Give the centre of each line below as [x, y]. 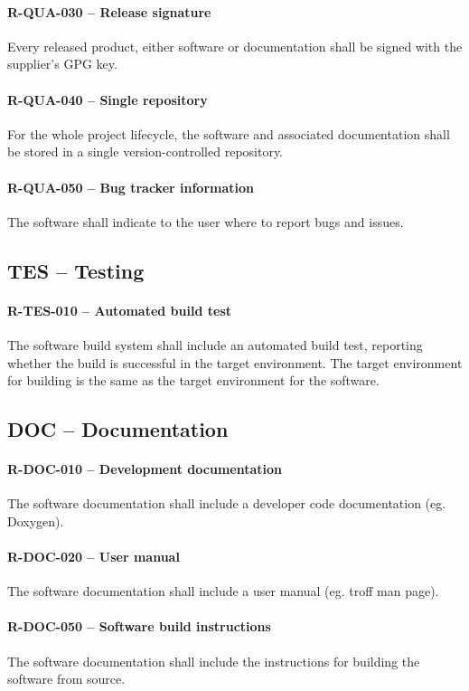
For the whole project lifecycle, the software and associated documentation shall [229, 133]
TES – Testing [76, 270]
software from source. [66, 679]
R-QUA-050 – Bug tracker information [131, 187]
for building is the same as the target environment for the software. [193, 380]
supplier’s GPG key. [62, 64]
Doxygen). [36, 521]
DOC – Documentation [118, 429]
